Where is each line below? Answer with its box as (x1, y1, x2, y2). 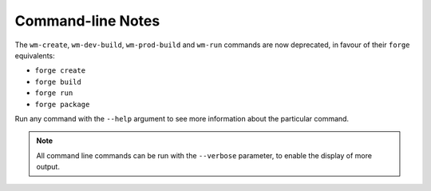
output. (36, 162, 60, 172)
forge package (34, 100, 90, 109)
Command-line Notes (14, 12, 160, 30)
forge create (34, 66, 86, 75)
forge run (34, 89, 73, 97)
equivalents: (14, 50, 55, 60)
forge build (34, 77, 81, 86)
